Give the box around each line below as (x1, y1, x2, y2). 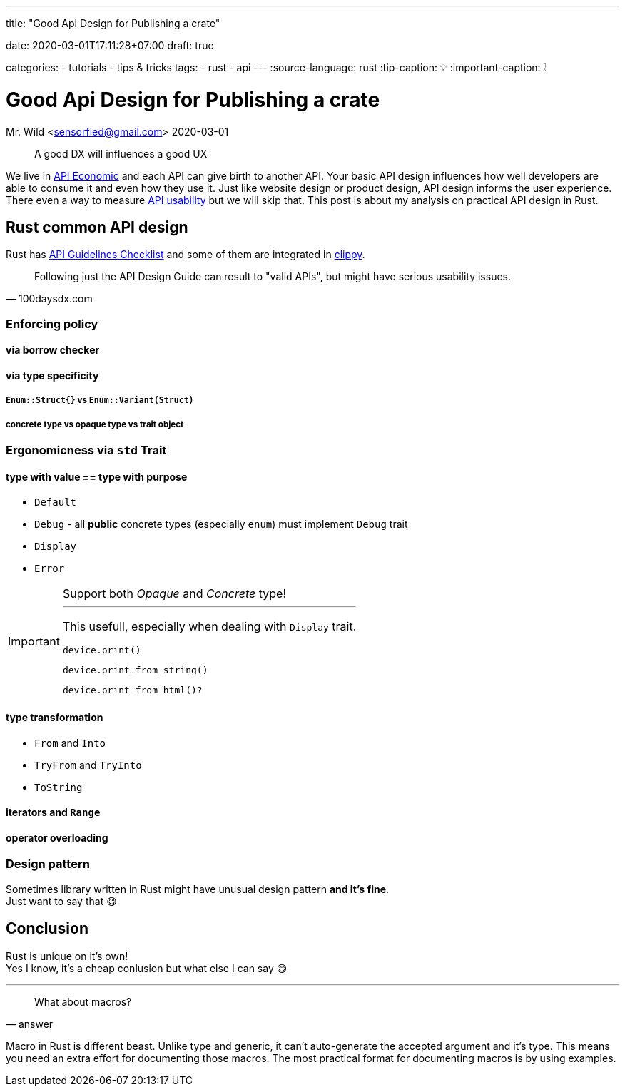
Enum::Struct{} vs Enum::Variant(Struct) (6, 395, 194, 406)
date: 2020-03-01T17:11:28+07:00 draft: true (6, 39, 214, 51)
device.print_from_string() (62, 665, 208, 676)
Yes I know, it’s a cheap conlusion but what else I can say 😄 (6, 961, 288, 974)
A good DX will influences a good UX (34, 147, 208, 160)
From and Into (34, 736, 106, 749)
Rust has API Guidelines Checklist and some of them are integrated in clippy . (6, 248, 365, 261)
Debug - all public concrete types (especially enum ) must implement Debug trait (34, 518, 408, 531)
